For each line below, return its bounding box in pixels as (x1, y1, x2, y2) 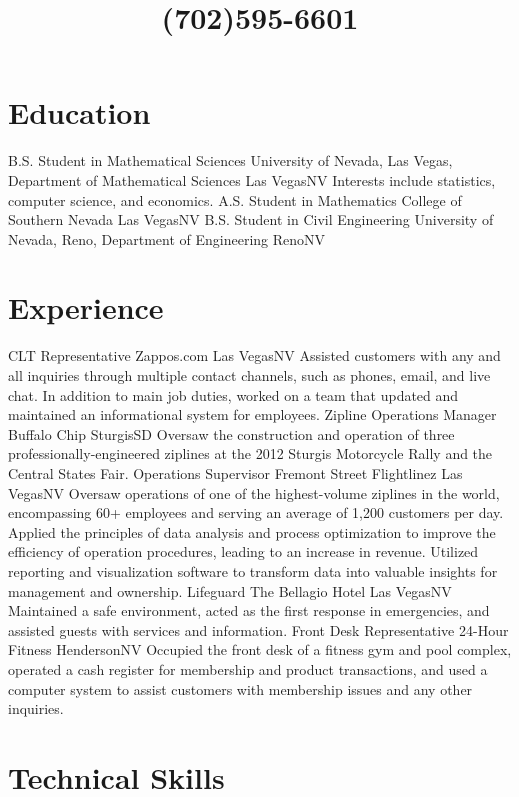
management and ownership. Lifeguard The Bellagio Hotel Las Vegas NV (8, 580, 452, 601)
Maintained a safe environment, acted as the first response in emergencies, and (8, 600, 490, 621)
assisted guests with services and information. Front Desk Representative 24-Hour (8, 619, 509, 640)
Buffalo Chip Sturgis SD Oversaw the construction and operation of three (8, 423, 455, 444)
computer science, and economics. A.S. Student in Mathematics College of (8, 189, 462, 210)
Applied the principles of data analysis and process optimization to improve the (8, 521, 496, 542)
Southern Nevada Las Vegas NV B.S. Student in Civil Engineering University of (8, 209, 494, 230)
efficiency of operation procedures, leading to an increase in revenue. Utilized (8, 541, 479, 562)
